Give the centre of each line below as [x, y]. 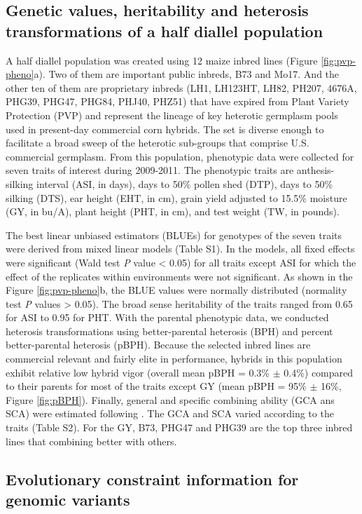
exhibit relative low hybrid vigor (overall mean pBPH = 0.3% [138, 372]
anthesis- [315, 170]
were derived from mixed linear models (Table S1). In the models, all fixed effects [180, 249]
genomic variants [68, 499]
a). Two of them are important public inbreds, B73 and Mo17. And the [187, 74]
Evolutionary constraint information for [152, 479]
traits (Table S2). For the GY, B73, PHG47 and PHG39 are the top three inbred [179, 427]
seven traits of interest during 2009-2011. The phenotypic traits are [150, 170]
